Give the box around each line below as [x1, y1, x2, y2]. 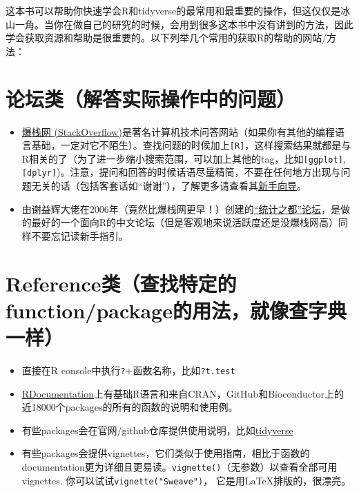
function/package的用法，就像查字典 [6, 296, 347, 324]
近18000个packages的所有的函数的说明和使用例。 [21, 400, 238, 414]
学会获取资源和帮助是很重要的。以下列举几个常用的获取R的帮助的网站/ [6, 30, 327, 45]
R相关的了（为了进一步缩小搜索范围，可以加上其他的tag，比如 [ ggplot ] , [21, 151, 346, 165]
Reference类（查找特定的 [6, 269, 237, 297]
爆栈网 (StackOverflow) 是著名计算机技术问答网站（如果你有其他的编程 [21, 124, 335, 139]
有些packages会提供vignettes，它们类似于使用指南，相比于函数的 [21, 446, 310, 460]
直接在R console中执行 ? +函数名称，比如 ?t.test [21, 362, 235, 377]
